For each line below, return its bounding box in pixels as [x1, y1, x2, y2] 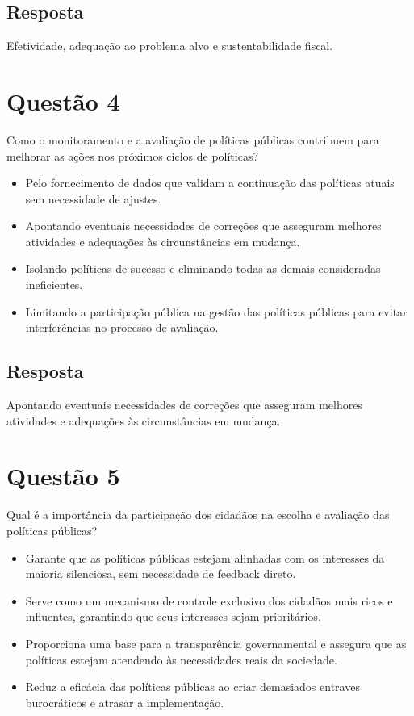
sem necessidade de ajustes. [25, 190, 161, 207]
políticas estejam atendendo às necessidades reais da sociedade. [25, 651, 337, 668]
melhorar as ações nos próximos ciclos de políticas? [6, 147, 259, 164]
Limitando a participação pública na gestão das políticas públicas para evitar [25, 303, 408, 320]
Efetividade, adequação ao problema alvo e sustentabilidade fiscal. [6, 37, 333, 54]
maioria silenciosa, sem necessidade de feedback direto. [25, 565, 296, 582]
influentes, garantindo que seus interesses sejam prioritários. [25, 608, 321, 625]
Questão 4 [6, 84, 120, 117]
